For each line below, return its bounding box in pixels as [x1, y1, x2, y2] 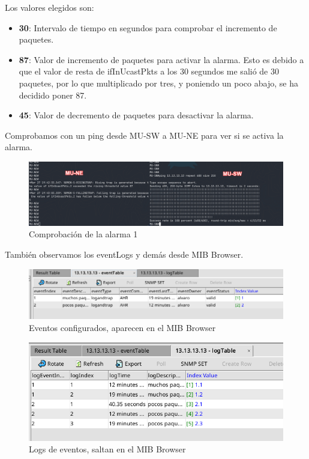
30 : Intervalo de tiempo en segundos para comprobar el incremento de [19, 21, 277, 34]
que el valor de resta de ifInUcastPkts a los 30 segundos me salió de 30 [19, 65, 279, 78]
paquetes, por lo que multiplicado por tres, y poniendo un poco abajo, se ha [19, 76, 298, 89]
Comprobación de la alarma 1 [29, 228, 138, 240]
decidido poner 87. [19, 88, 87, 101]
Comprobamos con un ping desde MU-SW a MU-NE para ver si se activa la [5, 129, 284, 141]
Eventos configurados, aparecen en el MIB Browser [29, 321, 216, 334]
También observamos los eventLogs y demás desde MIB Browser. [5, 248, 244, 260]
